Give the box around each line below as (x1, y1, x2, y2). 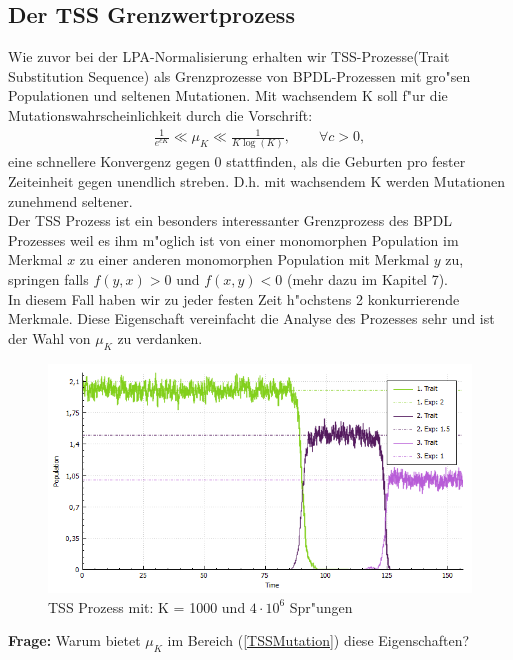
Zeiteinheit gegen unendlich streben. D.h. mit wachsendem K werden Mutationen (8, 171, 506, 192)
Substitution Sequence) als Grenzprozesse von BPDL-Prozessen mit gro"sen (8, 65, 471, 86)
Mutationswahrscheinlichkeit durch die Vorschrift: (8, 104, 313, 125)
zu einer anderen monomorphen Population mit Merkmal (79, 249, 430, 270)
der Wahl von (8, 327, 91, 348)
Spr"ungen (289, 596, 353, 617)
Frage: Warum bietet (8, 630, 141, 651)
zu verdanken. (117, 327, 203, 348)
